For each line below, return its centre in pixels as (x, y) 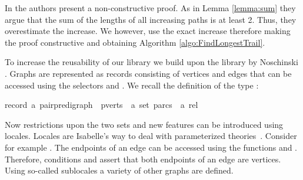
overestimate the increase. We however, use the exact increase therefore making (148, 31)
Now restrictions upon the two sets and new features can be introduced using (144, 124)
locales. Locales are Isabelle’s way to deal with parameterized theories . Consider (151, 136)
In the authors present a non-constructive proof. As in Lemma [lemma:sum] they (150, 8)
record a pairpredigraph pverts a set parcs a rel (101, 105)
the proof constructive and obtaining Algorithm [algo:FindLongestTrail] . (135, 42)
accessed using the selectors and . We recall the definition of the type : (132, 85)
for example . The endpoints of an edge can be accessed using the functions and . (151, 147)
